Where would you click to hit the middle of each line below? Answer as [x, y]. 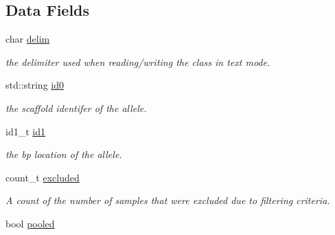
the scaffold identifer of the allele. [76, 108]
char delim [28, 39]
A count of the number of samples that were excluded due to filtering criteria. [168, 200]
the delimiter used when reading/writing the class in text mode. [138, 61]
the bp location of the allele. [64, 154]
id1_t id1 [25, 131]
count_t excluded [43, 177]
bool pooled [30, 223]
